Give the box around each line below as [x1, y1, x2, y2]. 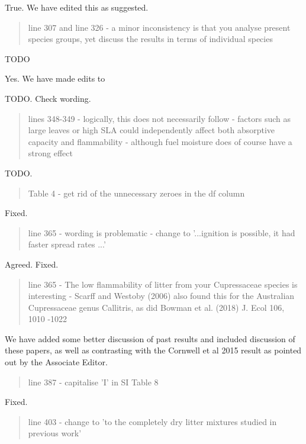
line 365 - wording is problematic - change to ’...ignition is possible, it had [28, 226, 295, 239]
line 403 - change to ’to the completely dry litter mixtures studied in [28, 415, 277, 427]
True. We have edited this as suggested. [5, 1, 149, 13]
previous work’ [28, 427, 82, 439]
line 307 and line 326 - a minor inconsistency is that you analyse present [28, 21, 291, 33]
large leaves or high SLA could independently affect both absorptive [28, 124, 275, 136]
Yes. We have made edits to [5, 72, 105, 85]
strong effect [28, 147, 73, 159]
